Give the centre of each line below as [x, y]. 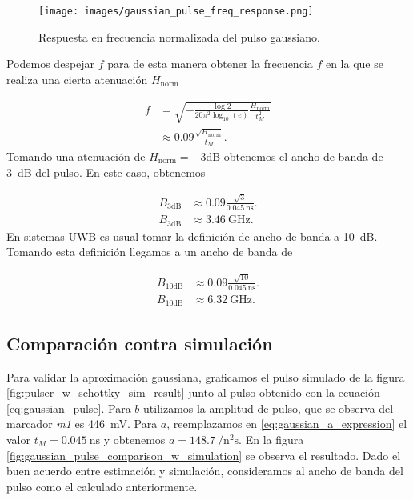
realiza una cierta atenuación [77, 79]
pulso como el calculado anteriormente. [102, 486]
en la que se [354, 64]
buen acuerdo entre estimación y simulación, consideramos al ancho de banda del [205, 471]
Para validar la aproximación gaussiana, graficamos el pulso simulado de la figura [206, 376]
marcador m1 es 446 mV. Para [82, 424]
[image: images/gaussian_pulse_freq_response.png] [176, 11]
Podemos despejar [51, 64]
